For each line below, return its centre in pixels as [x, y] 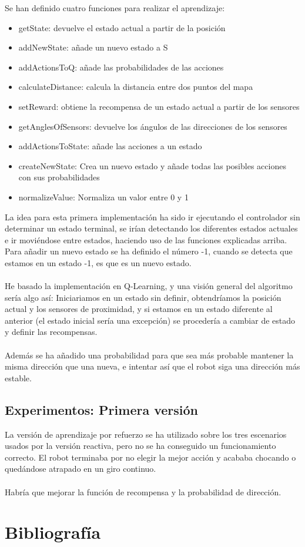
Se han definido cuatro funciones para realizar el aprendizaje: [115, 8]
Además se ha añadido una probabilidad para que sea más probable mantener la [149, 355]
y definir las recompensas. [51, 332]
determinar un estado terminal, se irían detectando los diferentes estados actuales [151, 228]
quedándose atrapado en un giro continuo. [81, 469]
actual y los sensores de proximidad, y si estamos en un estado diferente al [139, 309]
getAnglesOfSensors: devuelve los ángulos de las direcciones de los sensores [153, 126]
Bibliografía [53, 532]
